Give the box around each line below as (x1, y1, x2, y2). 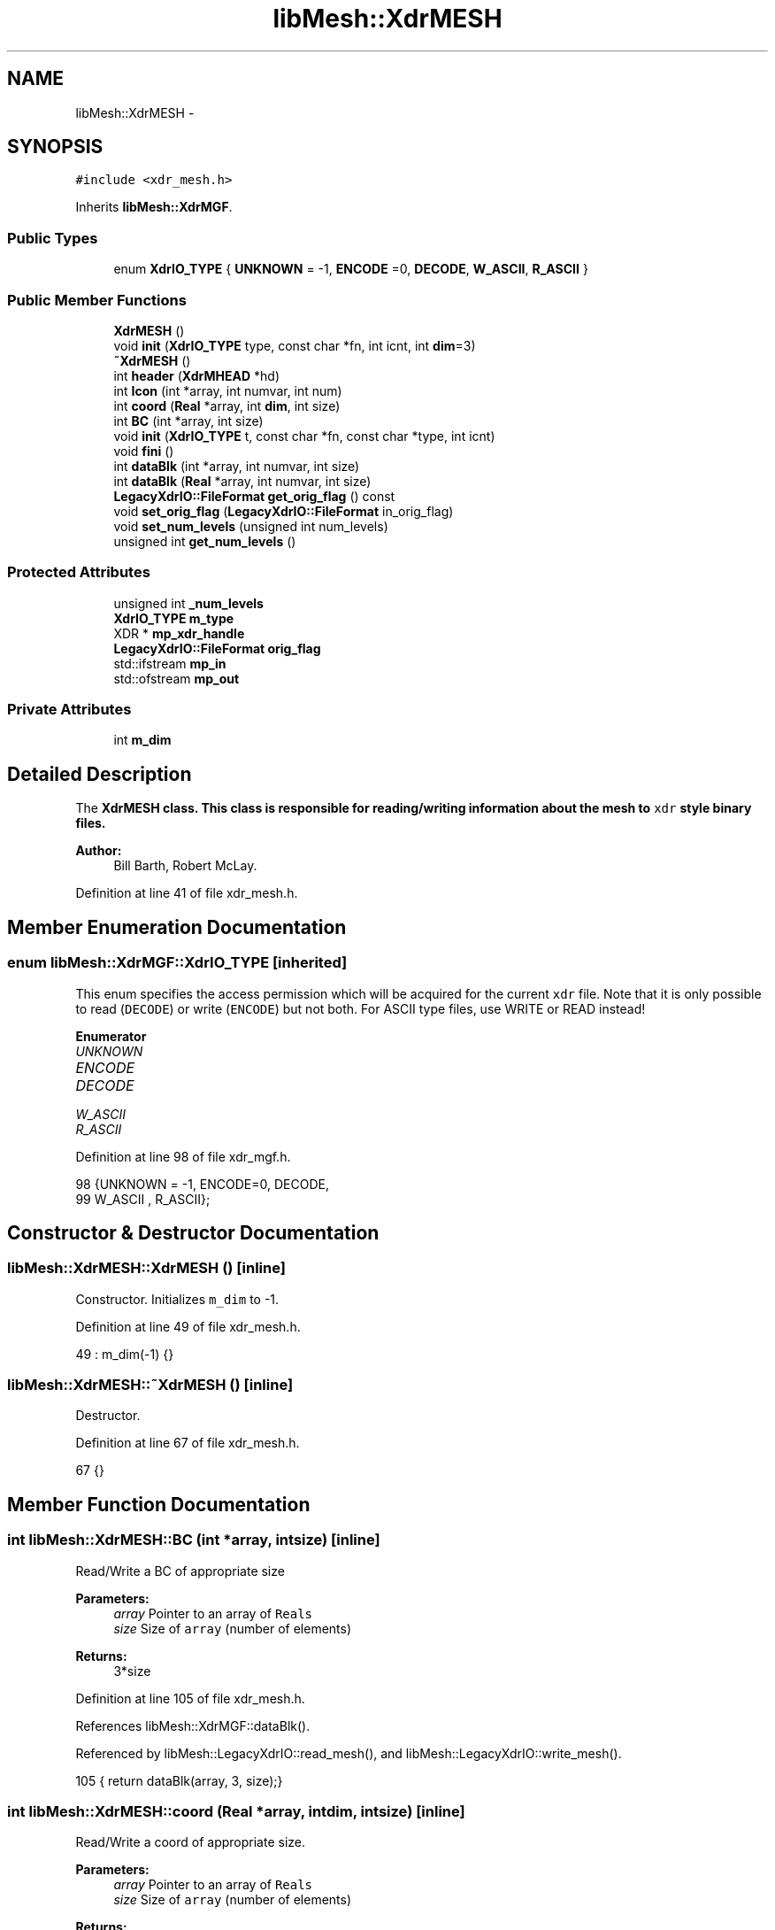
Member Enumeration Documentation (7, 915, 347, 938)
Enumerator (75, 1028, 147, 1044)
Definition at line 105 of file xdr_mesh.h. (75, 1690, 305, 1706)
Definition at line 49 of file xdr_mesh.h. (75, 1318, 301, 1334)
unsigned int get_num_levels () (113, 533, 296, 549)
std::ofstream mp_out (113, 670, 240, 686)
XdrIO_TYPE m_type (113, 610, 234, 626)
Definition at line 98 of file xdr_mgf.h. (75, 1148, 291, 1164)
